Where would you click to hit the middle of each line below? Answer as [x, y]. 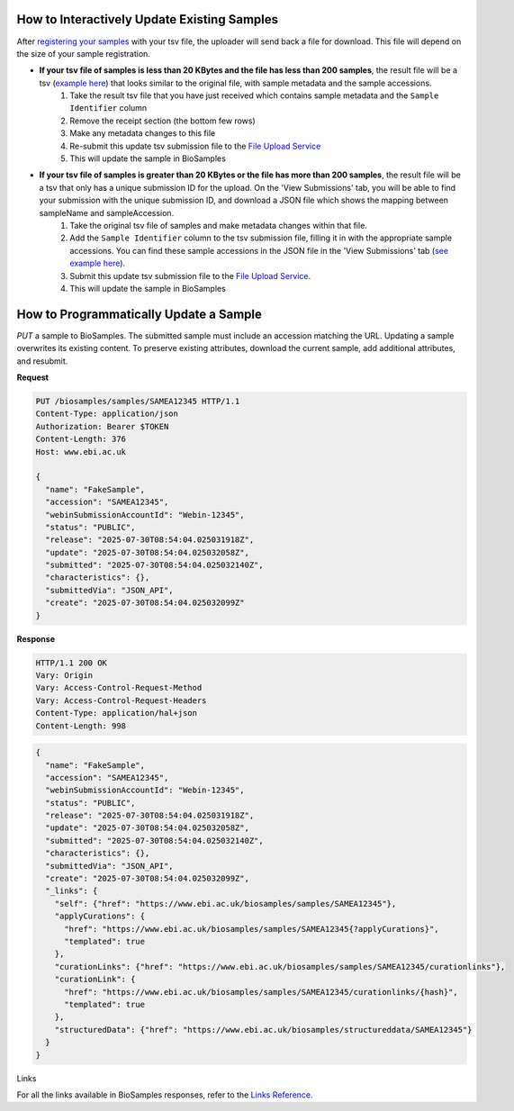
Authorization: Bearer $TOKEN [102, 426]
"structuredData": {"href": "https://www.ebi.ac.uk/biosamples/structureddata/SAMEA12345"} [263, 1030]
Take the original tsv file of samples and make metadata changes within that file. [219, 225]
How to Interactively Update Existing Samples [148, 19]
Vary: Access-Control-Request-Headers [121, 700]
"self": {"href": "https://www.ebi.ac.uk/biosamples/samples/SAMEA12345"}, [225, 903]
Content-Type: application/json [107, 414]
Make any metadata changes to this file [143, 133]
